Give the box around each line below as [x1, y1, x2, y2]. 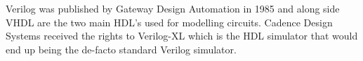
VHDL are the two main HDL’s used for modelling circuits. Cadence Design [6, 15, 333, 29]
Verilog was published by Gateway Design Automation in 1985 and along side [6, 1, 340, 15]
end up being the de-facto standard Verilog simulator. [6, 42, 237, 56]
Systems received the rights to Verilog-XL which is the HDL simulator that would [6, 28, 358, 43]
